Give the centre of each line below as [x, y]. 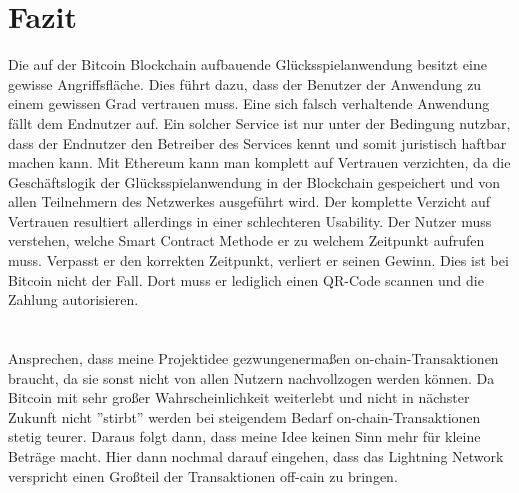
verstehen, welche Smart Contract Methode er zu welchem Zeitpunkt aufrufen [246, 240]
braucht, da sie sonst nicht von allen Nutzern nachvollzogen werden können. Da [251, 377]
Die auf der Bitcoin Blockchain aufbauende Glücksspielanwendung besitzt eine [247, 64]
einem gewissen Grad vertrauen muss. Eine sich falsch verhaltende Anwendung [249, 103]
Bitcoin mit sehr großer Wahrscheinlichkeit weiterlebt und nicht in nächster [239, 397]
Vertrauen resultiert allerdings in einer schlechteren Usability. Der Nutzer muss [250, 220]
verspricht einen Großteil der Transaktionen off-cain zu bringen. [203, 475]
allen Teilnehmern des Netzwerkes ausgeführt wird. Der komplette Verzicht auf [249, 201]
